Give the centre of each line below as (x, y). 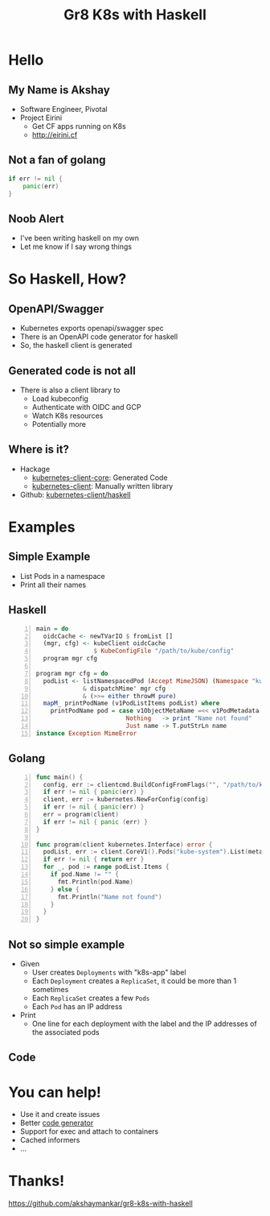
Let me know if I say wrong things (76, 246)
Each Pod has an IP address (77, 1006)
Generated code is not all (72, 371)
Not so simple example (67, 944)
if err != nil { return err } (94, 859)
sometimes (50, 989)
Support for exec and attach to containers (89, 1131)
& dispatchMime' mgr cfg (125, 689)
